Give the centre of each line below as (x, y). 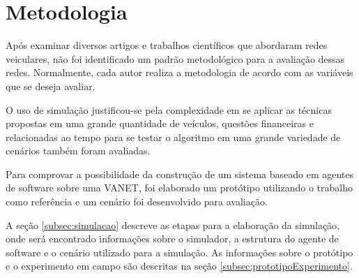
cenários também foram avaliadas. (78, 151)
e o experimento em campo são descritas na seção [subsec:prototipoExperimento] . (179, 266)
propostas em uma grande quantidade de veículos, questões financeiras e (160, 123)
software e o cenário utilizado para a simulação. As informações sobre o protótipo (179, 252)
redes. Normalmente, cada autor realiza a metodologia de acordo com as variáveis (179, 72)
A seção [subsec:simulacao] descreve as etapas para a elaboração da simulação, (173, 225)
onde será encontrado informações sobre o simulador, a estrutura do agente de (172, 239)
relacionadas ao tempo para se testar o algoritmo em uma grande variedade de (173, 137)
